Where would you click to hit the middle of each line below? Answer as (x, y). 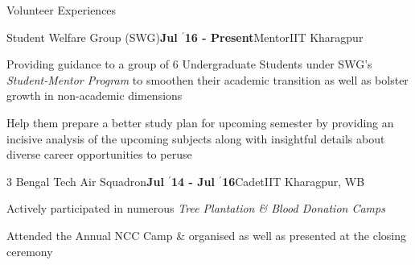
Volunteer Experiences (62, 10)
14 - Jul (193, 181)
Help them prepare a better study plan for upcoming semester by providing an (200, 122)
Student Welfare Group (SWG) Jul (92, 37)
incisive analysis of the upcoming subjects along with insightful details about (196, 138)
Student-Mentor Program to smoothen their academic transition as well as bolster (207, 79)
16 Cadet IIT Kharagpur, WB (294, 181)
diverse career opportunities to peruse (99, 154)
